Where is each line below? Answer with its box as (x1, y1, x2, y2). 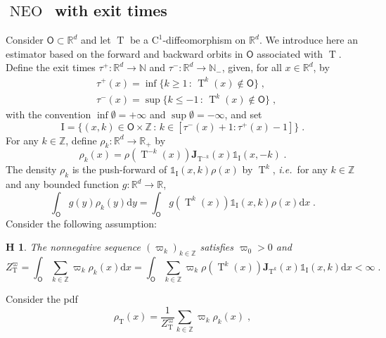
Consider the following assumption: (6, 215, 157, 230)
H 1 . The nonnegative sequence (6, 239, 141, 254)
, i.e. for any (272, 162, 328, 177)
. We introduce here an (259, 32, 358, 47)
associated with (257, 46, 323, 61)
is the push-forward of (72, 162, 167, 177)
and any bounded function (6, 177, 120, 192)
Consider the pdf (6, 292, 78, 306)
